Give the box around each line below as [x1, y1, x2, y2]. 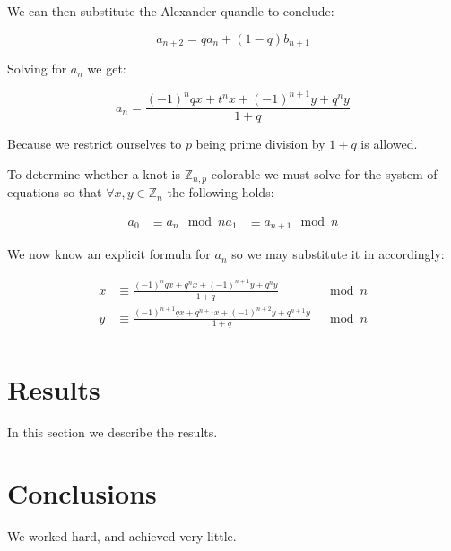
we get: [87, 59, 126, 78]
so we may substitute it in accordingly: [231, 245, 445, 263]
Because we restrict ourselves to [7, 134, 182, 153]
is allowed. [360, 134, 418, 153]
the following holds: [167, 183, 274, 202]
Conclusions [7, 475, 157, 512]
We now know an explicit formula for [7, 245, 211, 263]
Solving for [7, 59, 67, 78]
